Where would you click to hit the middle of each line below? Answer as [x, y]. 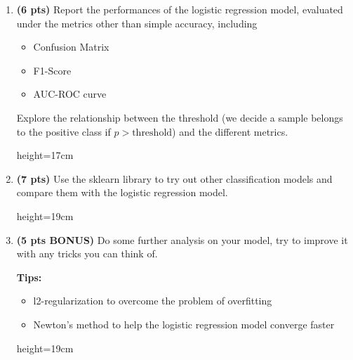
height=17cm [45, 155]
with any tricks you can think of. [87, 253]
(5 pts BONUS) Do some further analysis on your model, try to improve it [182, 239]
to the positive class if [64, 131]
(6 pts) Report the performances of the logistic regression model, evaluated [180, 9]
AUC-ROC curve [70, 94]
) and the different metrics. [230, 131]
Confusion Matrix [71, 47]
